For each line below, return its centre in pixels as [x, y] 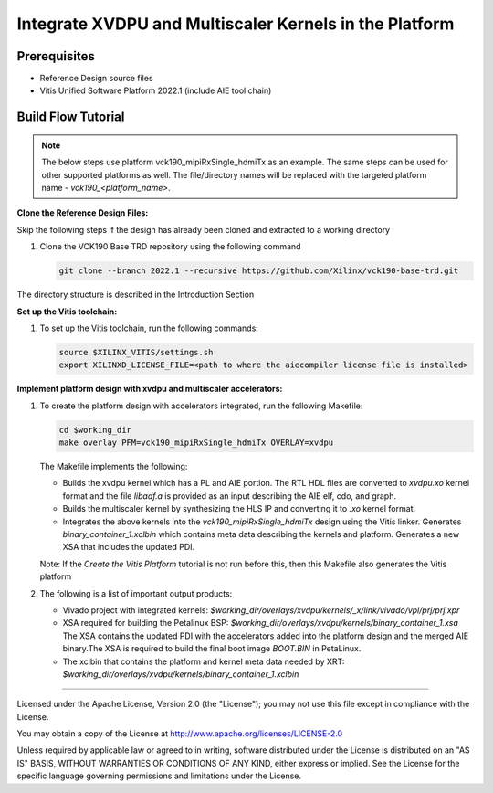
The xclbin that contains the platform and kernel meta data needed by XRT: [204, 661]
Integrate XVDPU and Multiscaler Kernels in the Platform [236, 24]
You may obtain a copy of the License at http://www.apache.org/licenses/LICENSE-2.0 [180, 734]
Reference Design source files [97, 79]
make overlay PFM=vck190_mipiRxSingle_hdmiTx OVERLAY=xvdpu [196, 443]
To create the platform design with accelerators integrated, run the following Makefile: [201, 406]
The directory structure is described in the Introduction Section [136, 295]
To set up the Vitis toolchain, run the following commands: [149, 328]
